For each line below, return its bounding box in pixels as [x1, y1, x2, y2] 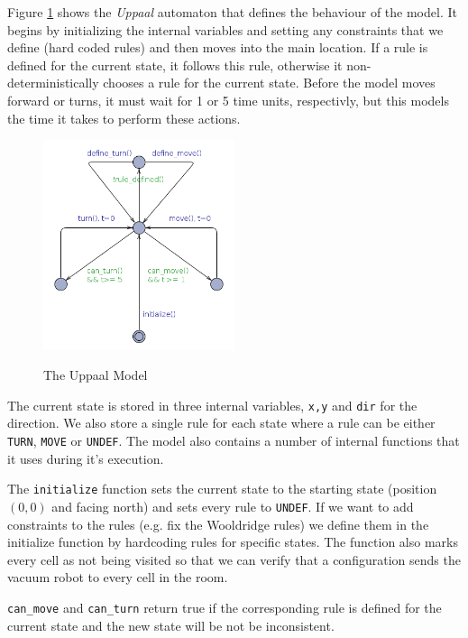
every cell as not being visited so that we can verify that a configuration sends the [7, 550, 461, 569]
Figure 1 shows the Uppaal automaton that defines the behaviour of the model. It [7, 3, 457, 21]
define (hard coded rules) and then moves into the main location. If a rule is [7, 38, 428, 57]
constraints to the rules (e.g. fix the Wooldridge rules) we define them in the [7, 514, 429, 533]
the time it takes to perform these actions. [7, 108, 241, 127]
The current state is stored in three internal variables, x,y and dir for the [7, 395, 418, 414]
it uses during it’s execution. [7, 448, 164, 467]
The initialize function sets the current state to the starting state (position [7, 479, 437, 498]
